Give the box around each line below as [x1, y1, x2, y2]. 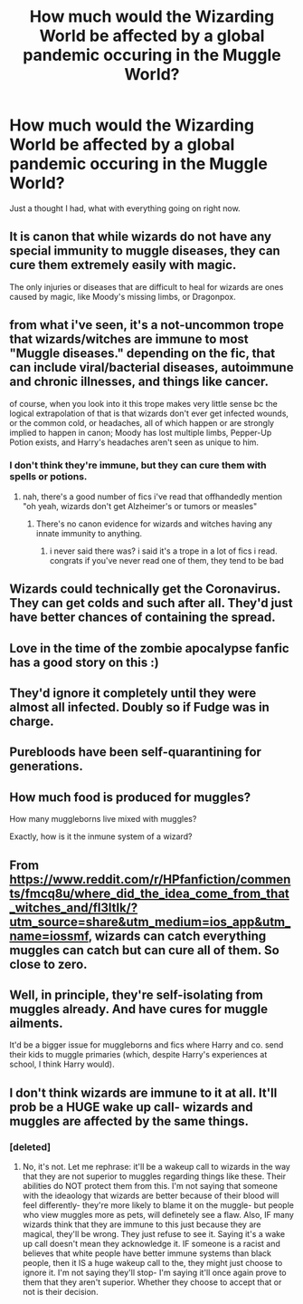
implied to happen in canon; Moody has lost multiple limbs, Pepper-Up [9, 427, 272, 438]
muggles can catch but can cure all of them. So [9, 942, 280, 958]
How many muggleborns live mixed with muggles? [9, 814, 197, 825]
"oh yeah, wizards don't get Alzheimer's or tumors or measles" [22, 500, 258, 511]
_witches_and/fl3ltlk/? [9, 900, 138, 915]
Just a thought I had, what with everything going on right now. [9, 202, 241, 214]
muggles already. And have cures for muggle [9, 1001, 269, 1017]
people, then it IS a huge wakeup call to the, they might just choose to [22, 1258, 283, 1269]
